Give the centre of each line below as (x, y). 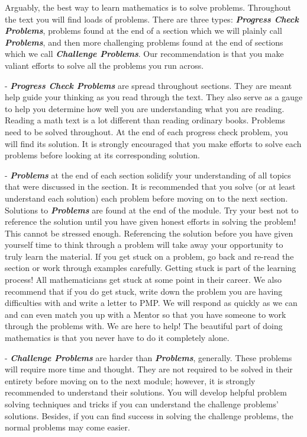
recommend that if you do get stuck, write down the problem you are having (144, 291)
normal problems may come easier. (67, 427)
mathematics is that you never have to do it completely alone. (117, 338)
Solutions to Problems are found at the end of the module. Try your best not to (152, 210)
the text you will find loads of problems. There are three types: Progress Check (152, 19)
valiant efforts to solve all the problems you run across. (104, 65)
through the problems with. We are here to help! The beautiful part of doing (144, 326)
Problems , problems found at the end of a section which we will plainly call (143, 31)
